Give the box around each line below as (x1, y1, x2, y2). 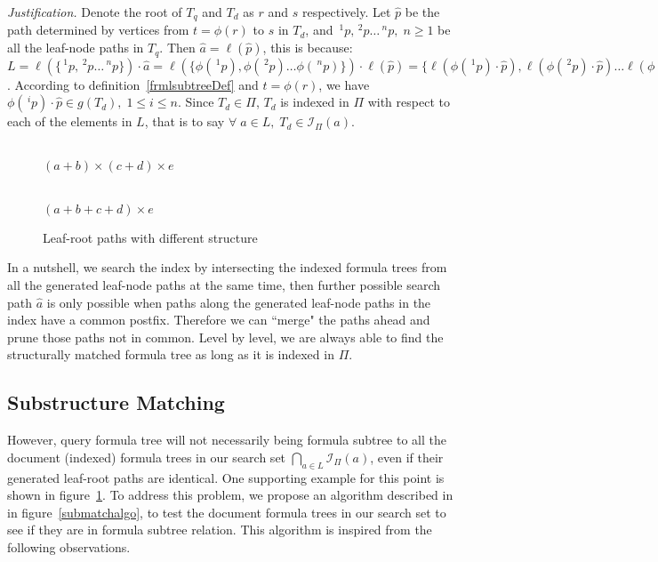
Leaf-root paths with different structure (43, 228, 258, 246)
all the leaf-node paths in (7, 38, 144, 57)
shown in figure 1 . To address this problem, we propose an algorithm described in (7, 486, 453, 504)
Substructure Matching (7, 389, 225, 416)
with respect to (367, 92, 450, 111)
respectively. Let (301, 3, 391, 20)
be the (405, 3, 440, 20)
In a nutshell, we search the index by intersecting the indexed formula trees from (7, 258, 447, 277)
